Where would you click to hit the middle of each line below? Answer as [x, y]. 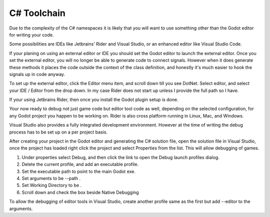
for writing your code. [32, 34]
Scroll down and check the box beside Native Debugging [80, 192]
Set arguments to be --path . [51, 178]
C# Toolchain [37, 13]
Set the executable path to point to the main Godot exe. [79, 171]
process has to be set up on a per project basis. [58, 132]
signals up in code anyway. [37, 74]
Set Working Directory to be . [52, 185]
